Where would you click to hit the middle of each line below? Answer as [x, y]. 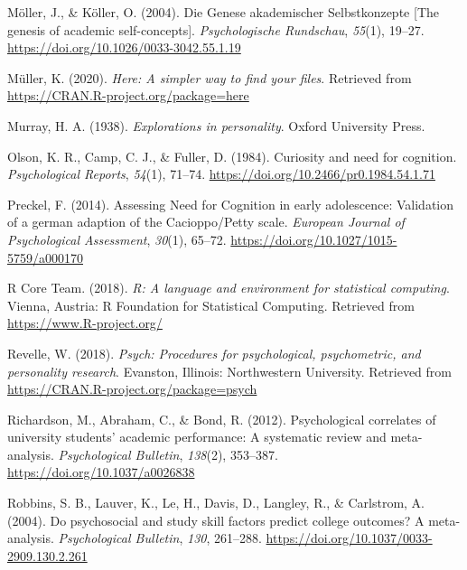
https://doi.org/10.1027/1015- [314, 239]
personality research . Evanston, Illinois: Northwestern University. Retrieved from [229, 371]
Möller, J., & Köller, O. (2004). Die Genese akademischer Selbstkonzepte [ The [223, 12]
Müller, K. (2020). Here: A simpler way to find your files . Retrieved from [210, 77]
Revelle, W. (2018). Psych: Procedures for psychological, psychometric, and [214, 353]
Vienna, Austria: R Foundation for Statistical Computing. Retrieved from [211, 305]
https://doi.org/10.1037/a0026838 [101, 472]
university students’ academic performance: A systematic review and [197, 437]
